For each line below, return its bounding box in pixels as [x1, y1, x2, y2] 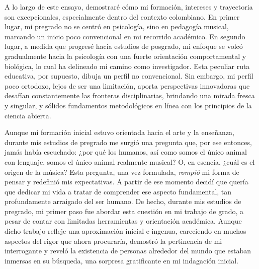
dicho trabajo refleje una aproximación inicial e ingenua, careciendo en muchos [5, 226, 246, 236]
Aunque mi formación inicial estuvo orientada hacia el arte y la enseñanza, [5, 127, 234, 138]
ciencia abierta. [5, 110, 51, 120]
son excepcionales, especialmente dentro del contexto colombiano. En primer [5, 11, 240, 22]
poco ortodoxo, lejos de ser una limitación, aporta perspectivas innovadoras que [5, 80, 250, 91]
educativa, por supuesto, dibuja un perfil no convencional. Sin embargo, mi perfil [5, 71, 253, 81]
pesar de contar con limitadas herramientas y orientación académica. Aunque [5, 216, 242, 226]
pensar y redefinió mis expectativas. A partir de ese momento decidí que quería [5, 176, 248, 187]
